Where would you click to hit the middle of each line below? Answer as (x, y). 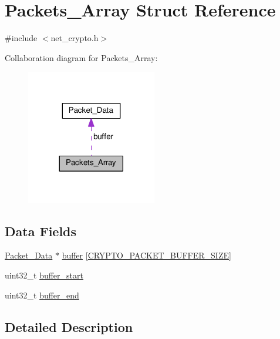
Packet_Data (29, 255)
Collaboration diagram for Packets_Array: (81, 57)
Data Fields (41, 231)
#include (21, 38)
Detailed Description (69, 326)
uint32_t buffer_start (44, 275)
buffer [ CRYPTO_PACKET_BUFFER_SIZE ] (146, 255)
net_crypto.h (75, 38)
